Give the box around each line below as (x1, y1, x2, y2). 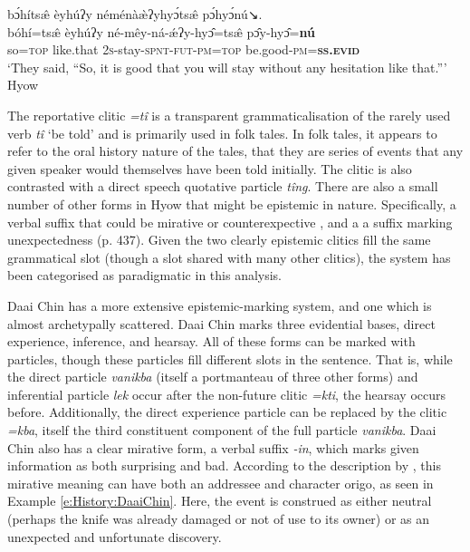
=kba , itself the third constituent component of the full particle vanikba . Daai (7, 421, 436, 440)
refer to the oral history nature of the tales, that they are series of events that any (7, 141, 464, 160)
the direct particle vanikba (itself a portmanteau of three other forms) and (7, 367, 418, 386)
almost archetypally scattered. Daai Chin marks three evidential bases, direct (7, 314, 436, 333)
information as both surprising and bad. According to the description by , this (7, 456, 441, 475)
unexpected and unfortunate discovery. (7, 527, 222, 546)
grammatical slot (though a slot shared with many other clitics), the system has (7, 247, 451, 266)
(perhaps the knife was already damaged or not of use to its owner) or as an (7, 509, 430, 528)
